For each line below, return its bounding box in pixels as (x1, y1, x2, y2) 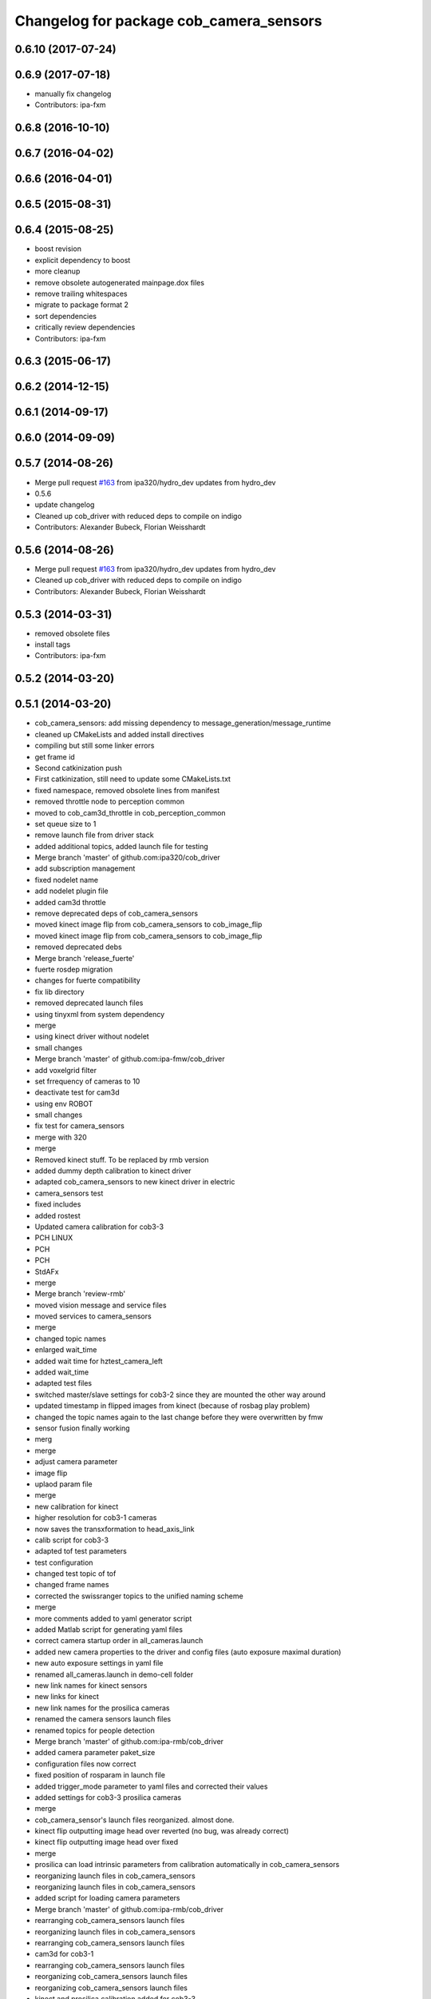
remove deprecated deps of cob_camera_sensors (34, 908, 199, 919)
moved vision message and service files (34, 1300, 167, 1310)
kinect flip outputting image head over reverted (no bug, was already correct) (34, 1826, 289, 1836)
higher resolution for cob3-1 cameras (34, 1513, 157, 1522)
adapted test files (34, 1379, 93, 1388)
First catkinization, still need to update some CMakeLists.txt (34, 774, 231, 784)
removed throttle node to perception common (34, 796, 185, 807)
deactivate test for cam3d (34, 1087, 120, 1097)
